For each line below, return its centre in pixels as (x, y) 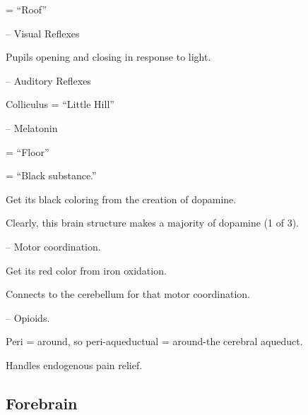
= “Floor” (28, 151)
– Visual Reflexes (43, 33)
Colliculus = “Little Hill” (60, 104)
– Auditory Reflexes (48, 80)
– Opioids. (28, 317)
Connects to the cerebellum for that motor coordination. (128, 294)
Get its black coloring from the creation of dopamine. (121, 199)
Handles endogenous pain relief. (74, 365)
